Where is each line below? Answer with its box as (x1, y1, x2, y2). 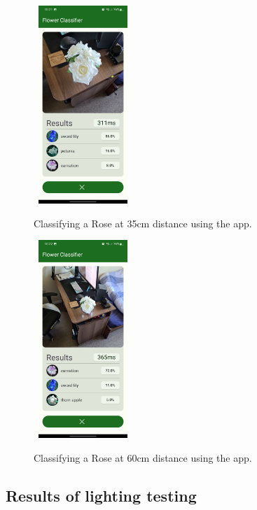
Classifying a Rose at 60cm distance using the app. (34, 451, 252, 465)
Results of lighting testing (6, 485, 197, 507)
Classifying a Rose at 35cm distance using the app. (34, 215, 252, 230)
